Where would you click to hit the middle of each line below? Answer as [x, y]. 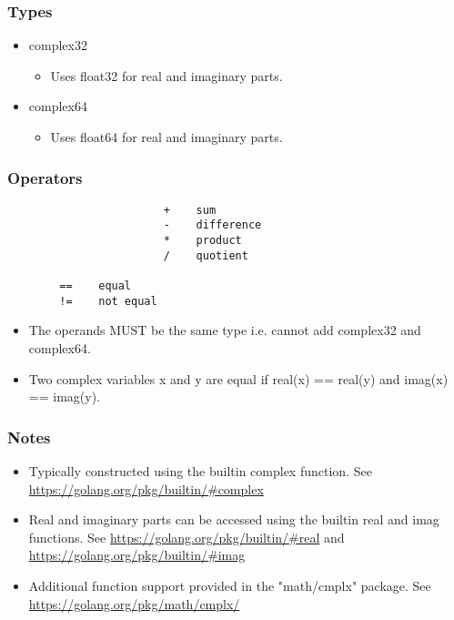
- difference [212, 225]
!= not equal [108, 301]
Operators [45, 177]
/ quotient [206, 255]
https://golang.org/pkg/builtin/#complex [146, 488]
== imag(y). [64, 396]
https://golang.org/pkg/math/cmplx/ [134, 603]
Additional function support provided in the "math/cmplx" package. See [230, 585]
